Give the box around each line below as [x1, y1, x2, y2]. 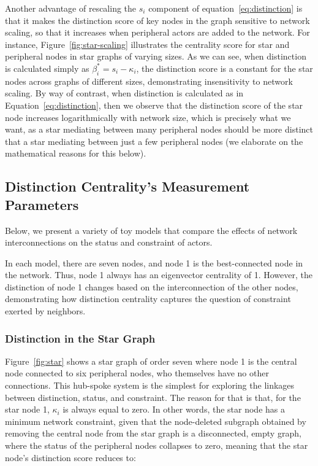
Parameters [5, 195, 79, 214]
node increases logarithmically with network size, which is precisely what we [5, 111, 291, 123]
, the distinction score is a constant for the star [136, 61, 313, 74]
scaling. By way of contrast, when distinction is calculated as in [5, 87, 244, 99]
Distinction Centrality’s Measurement [5, 177, 250, 196]
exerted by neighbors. [5, 305, 86, 317]
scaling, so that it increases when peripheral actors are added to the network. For [5, 26, 310, 39]
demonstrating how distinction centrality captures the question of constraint [5, 292, 291, 305]
